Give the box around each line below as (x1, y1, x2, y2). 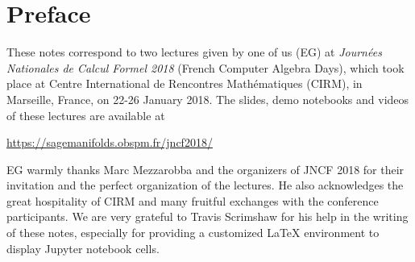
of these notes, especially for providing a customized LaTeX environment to (6, 224, 380, 241)
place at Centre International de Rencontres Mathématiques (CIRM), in (6, 75, 363, 92)
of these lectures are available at (6, 106, 165, 123)
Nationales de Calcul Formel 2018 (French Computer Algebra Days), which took (6, 59, 405, 76)
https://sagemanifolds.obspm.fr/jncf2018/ (6, 134, 213, 151)
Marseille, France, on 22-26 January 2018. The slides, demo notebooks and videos (6, 90, 409, 107)
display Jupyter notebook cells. (6, 239, 160, 256)
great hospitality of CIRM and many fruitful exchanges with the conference (6, 192, 379, 209)
